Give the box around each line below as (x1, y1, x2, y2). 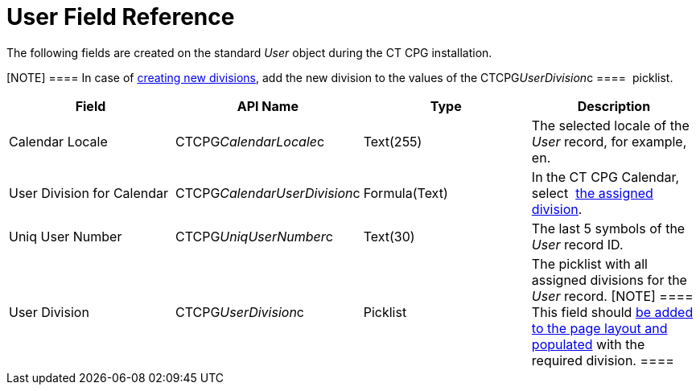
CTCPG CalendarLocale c (175, 133, 325, 150)
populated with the (531, 335, 645, 352)
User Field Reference (6, 3, 235, 31)
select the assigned (531, 184, 653, 201)
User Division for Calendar (9, 184, 169, 201)
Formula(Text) (363, 184, 448, 201)
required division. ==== (531, 352, 674, 368)
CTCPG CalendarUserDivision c (175, 184, 360, 201)
